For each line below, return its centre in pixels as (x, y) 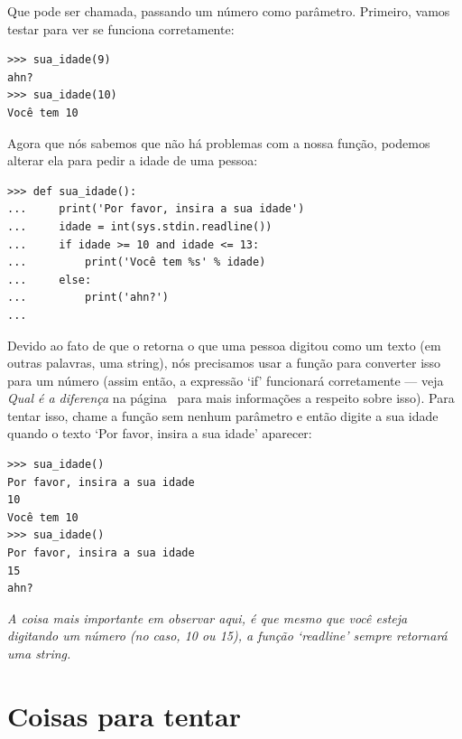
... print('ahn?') (88, 298)
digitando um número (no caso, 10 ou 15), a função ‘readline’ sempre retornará (227, 636)
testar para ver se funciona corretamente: (121, 28)
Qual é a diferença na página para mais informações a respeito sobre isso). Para (231, 398)
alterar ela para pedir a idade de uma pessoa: (133, 160)
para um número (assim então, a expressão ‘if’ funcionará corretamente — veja (226, 380)
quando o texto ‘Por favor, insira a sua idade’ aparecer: (160, 433)
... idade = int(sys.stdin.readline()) (140, 226)
